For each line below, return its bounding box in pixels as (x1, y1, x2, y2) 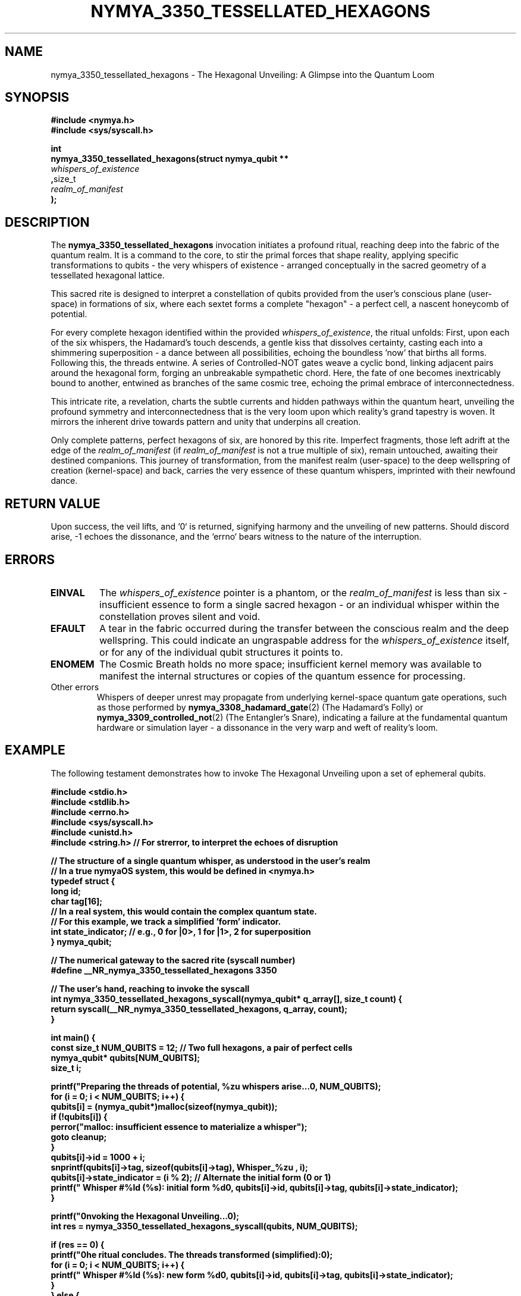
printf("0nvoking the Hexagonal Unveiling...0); (51, 1210, 240, 1221)
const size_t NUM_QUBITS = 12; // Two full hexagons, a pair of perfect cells (51, 1042, 353, 1053)
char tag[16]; (51, 896, 103, 906)
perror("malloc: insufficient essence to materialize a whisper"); (51, 1121, 307, 1132)
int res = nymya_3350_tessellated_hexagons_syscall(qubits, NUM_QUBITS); (51, 1220, 358, 1231)
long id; (51, 885, 81, 896)
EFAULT (50, 622, 86, 634)
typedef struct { (51, 875, 115, 886)
